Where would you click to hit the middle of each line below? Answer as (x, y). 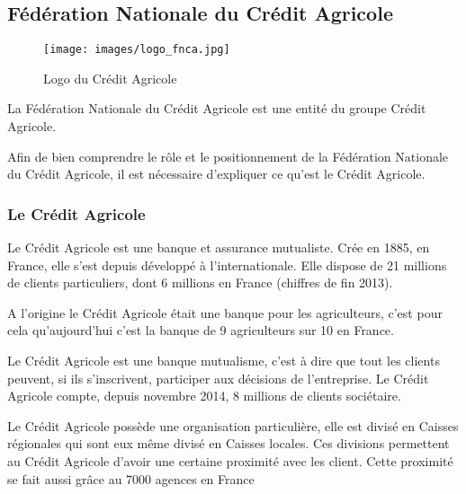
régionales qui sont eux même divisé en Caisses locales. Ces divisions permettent (229, 443)
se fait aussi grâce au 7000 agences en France (131, 478)
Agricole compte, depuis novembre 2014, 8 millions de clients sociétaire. (204, 396)
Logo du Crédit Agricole (110, 78)
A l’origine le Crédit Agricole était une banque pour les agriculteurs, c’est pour (225, 312)
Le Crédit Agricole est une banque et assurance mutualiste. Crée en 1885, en (219, 247)
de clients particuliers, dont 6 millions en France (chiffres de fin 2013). (200, 282)
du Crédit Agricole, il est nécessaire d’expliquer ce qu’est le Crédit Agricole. (216, 174)
